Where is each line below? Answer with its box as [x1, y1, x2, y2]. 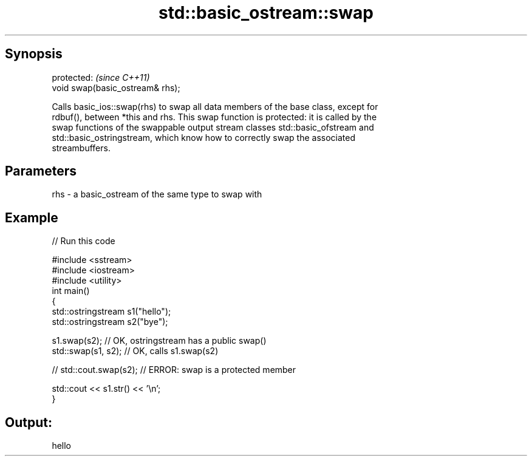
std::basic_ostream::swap [159, 2, 373, 23]
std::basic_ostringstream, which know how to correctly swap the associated [52, 132, 356, 143]
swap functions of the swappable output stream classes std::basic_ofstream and [52, 121, 374, 132]
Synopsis [5, 46, 63, 62]
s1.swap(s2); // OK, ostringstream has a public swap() [52, 335, 267, 346]
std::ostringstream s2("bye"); [52, 316, 168, 327]
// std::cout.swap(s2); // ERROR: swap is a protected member [52, 364, 296, 375]
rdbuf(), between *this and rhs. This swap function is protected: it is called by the [52, 111, 377, 122]
